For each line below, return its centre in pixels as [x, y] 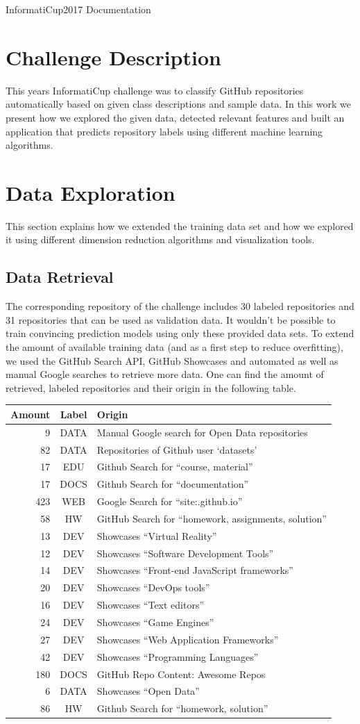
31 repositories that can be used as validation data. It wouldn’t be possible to [171, 319]
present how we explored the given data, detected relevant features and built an [175, 117]
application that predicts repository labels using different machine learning [164, 131]
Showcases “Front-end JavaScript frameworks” [195, 570]
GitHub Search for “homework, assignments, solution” [212, 518]
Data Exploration [91, 192]
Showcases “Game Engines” [155, 622]
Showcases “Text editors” [151, 605]
